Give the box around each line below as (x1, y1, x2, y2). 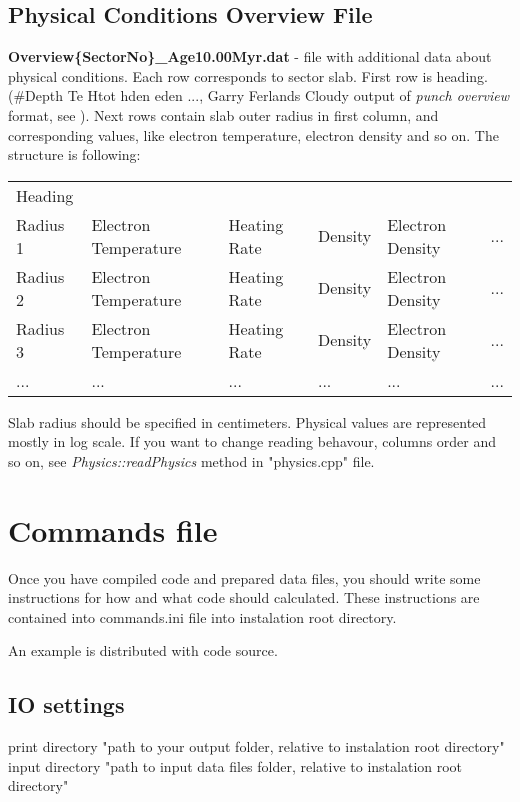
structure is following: (8, 144, 141, 165)
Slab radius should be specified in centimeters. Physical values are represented (8, 411, 487, 432)
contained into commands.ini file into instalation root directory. (8, 606, 397, 627)
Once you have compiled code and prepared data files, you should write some (8, 567, 481, 588)
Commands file (8, 509, 218, 550)
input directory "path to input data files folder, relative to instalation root (8, 755, 463, 776)
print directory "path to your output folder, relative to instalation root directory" (8, 736, 505, 757)
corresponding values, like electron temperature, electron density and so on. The (8, 124, 499, 145)
